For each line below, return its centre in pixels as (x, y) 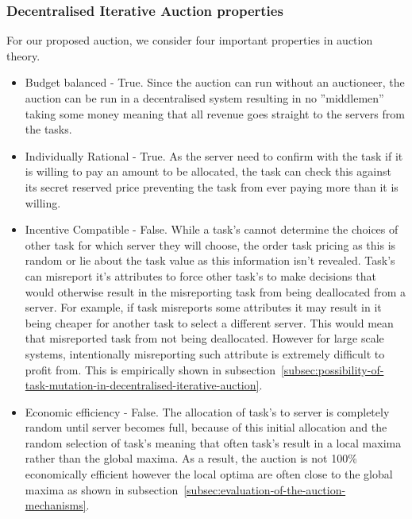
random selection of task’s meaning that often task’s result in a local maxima (213, 442)
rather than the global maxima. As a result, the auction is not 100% (191, 458)
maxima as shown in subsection (102, 489)
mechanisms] (56, 505)
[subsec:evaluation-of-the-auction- (265, 489)
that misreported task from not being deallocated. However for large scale (204, 338)
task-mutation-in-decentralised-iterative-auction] (142, 385)
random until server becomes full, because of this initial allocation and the (206, 427)
